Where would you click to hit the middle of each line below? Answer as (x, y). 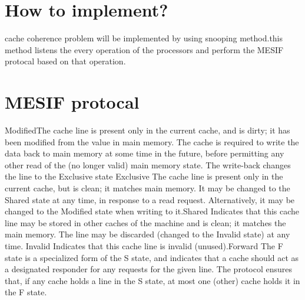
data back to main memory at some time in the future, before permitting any (145, 153)
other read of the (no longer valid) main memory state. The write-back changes (148, 164)
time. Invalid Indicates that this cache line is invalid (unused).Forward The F (144, 245)
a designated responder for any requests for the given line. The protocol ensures (149, 269)
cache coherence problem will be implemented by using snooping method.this (144, 38)
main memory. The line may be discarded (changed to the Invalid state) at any (147, 234)
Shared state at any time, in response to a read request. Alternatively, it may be (150, 199)
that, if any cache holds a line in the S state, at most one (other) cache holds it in (152, 280)
